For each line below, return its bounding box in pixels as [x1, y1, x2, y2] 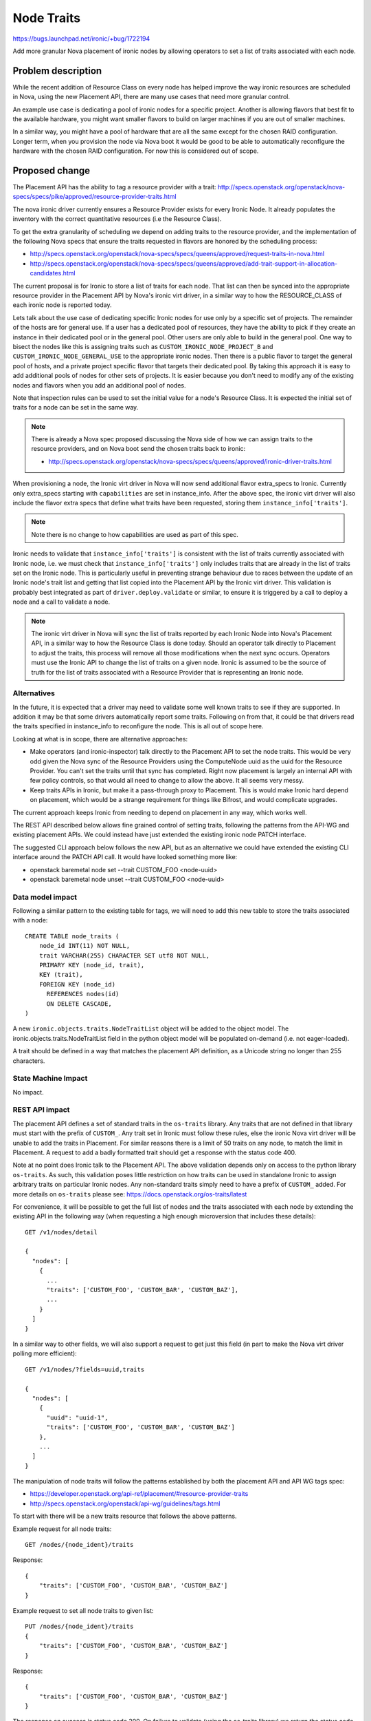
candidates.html [30, 269, 76, 277]
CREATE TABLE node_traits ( [25, 932, 120, 940]
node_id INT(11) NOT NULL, [38, 942, 131, 950]
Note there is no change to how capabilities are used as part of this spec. [31, 530, 238, 538]
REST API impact [12, 1105, 70, 1115]
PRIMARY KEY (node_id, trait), [38, 961, 145, 969]
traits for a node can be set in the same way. [12, 403, 139, 412]
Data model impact [12, 892, 78, 902]
